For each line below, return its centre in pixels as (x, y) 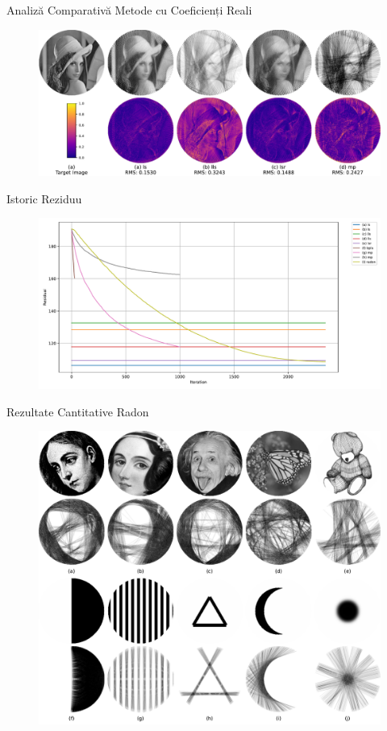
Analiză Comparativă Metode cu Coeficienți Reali (129, 10)
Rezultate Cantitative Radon (78, 411)
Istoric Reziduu (44, 198)
